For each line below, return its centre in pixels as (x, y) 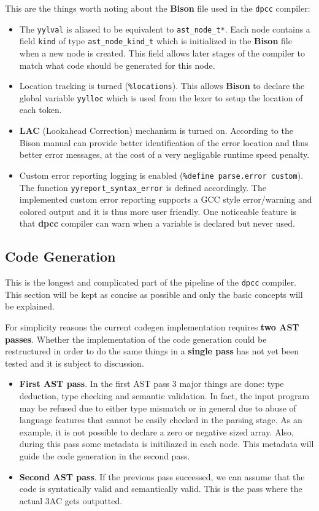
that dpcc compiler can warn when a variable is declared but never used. (157, 223)
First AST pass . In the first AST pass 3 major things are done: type (152, 384)
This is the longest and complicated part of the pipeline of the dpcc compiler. (151, 282)
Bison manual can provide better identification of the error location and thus (164, 142)
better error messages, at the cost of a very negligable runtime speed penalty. (164, 154)
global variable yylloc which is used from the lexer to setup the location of (161, 97)
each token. (40, 110)
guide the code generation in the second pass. (105, 455)
